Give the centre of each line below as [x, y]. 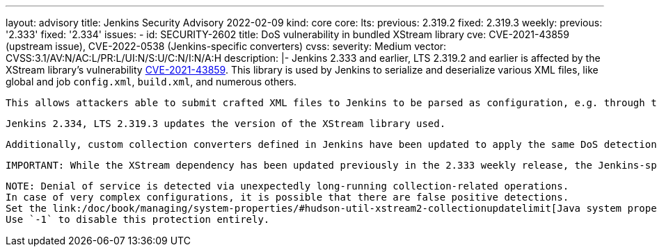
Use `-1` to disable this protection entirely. [138, 219]
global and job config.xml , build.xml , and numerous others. [151, 82]
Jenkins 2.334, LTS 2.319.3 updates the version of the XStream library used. [226, 124]
